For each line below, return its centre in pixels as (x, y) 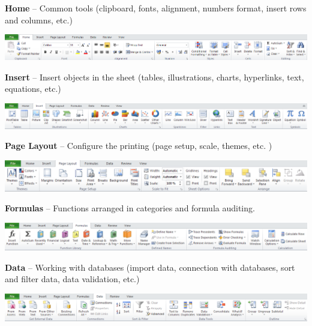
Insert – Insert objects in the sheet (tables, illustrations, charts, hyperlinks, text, (154, 77)
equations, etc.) (33, 89)
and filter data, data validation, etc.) (72, 279)
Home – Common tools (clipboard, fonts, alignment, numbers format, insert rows (156, 8)
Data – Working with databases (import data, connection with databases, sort (150, 267)
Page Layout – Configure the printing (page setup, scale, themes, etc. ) (139, 146)
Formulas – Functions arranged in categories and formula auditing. (130, 208)
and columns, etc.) (39, 20)
